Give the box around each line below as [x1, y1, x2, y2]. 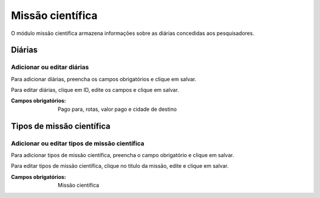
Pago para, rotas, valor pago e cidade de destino [57, 106, 177, 113]
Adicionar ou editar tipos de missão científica [11, 139, 145, 148]
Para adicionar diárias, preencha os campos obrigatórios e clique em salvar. [11, 75, 197, 82]
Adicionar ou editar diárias [11, 63, 89, 71]
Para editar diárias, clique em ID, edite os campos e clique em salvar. [11, 87, 179, 94]
